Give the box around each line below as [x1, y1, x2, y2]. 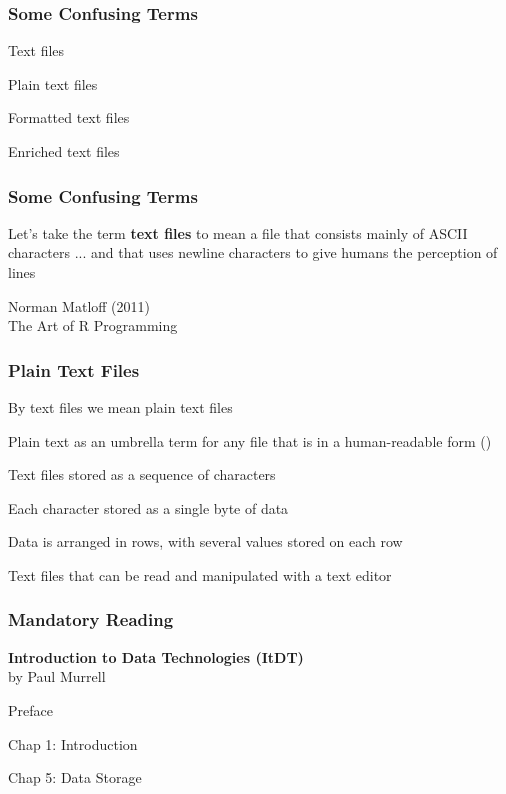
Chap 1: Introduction [8, 733, 138, 754]
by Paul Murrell [8, 666, 106, 687]
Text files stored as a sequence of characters [8, 464, 276, 485]
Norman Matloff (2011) [8, 295, 150, 316]
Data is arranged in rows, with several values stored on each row [8, 531, 403, 552]
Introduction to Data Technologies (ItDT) [8, 646, 304, 667]
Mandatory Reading [8, 607, 174, 632]
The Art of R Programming [8, 315, 178, 336]
